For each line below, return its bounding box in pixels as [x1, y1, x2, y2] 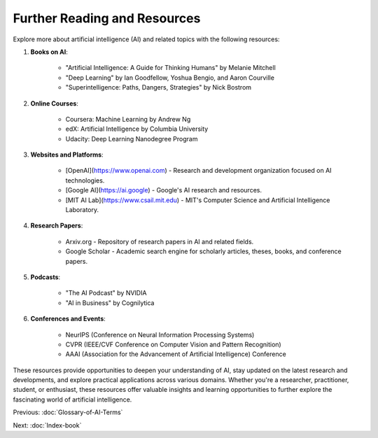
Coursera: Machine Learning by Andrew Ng [65, 115, 191, 123]
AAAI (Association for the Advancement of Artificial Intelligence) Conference [65, 350, 286, 358]
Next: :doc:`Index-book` [13, 421, 82, 430]
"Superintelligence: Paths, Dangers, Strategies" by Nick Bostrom [65, 83, 252, 92]
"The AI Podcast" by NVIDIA [65, 289, 147, 297]
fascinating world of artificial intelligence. [13, 395, 132, 404]
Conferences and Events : [30, 315, 106, 323]
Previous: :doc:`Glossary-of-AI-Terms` [13, 408, 123, 416]
